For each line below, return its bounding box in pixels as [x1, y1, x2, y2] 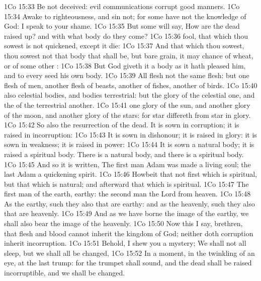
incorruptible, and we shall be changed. [4, 267, 125, 278]
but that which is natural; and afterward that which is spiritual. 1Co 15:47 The [4, 178, 249, 189]
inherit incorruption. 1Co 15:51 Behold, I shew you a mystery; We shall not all [4, 238, 246, 248]
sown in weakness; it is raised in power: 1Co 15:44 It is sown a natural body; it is [4, 139, 254, 150]
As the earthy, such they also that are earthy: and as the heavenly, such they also [4, 198, 255, 208]
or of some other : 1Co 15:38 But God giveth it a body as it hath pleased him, [4, 60, 246, 71]
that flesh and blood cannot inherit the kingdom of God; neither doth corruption [4, 228, 253, 238]
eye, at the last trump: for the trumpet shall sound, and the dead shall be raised [4, 257, 252, 268]
